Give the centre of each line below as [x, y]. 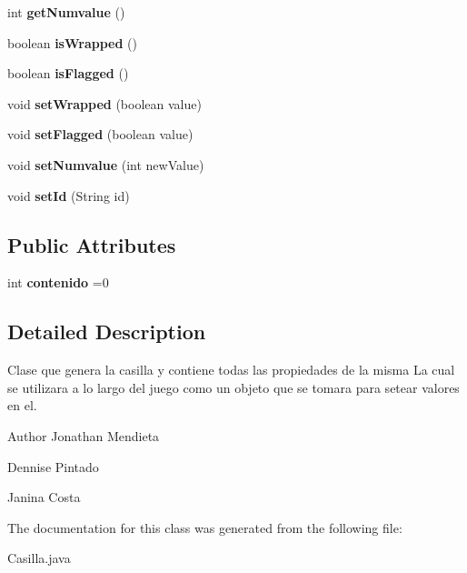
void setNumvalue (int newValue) [106, 164]
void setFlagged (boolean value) [100, 134]
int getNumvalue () [66, 12]
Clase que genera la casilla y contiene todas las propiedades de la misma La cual [231, 370]
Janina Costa [44, 497]
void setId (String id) [69, 195]
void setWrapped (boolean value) [104, 103]
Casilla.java [39, 558]
